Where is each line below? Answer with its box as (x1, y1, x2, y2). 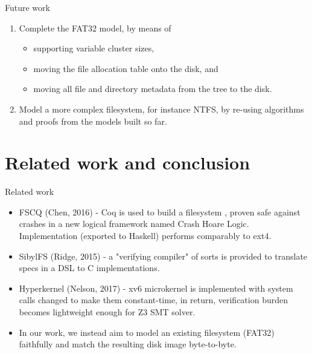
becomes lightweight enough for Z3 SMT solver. (19, 306, 196, 318)
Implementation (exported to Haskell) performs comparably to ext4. (19, 229, 272, 242)
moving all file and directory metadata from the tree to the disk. (33, 82, 272, 95)
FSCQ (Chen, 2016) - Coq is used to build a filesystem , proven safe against (19, 205, 301, 218)
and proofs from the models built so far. (19, 114, 167, 127)
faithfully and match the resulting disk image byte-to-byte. (19, 338, 237, 350)
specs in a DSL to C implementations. (19, 261, 160, 274)
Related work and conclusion (5, 150, 250, 175)
